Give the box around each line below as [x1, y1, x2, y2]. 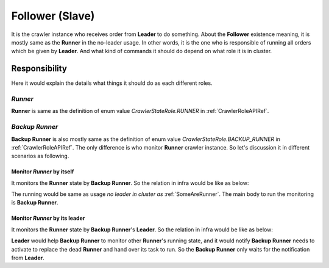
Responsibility [11, 63, 67, 74]
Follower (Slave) [11, 9, 95, 23]
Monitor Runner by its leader [11, 214, 85, 222]
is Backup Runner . [11, 199, 58, 206]
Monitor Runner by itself [11, 168, 74, 175]
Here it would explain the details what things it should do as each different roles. [11, 79, 213, 87]
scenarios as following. [11, 153, 69, 160]
